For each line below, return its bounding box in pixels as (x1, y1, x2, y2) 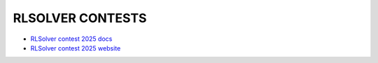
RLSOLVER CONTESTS (13, 10, 147, 26)
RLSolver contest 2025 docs (30, 35, 113, 43)
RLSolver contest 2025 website (30, 44, 121, 52)
